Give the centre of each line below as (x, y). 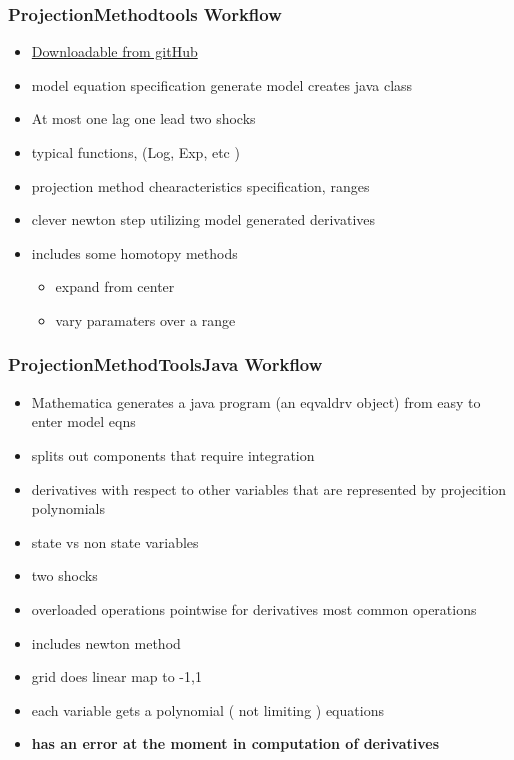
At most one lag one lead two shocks (143, 118)
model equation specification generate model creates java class (222, 84)
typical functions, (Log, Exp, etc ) (135, 152)
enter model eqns (83, 421)
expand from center (115, 286)
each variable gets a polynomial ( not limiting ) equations (207, 709)
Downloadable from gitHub (114, 51)
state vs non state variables (115, 541)
